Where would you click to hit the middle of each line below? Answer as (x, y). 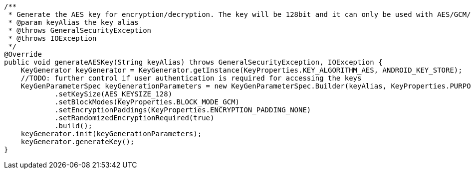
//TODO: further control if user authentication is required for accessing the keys (191, 78)
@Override (23, 54)
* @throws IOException (52, 38)
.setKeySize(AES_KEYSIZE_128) (114, 94)
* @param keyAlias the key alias (73, 22)
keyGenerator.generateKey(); (78, 142)
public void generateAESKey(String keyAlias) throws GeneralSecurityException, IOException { (193, 62)
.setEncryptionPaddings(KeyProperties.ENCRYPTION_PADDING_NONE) (183, 110)
